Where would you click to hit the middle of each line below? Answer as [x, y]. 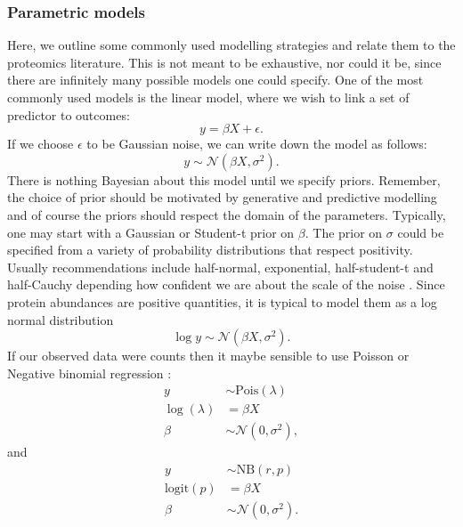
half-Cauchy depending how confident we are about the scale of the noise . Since [226, 284]
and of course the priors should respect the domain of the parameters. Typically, [227, 214]
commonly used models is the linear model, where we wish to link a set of [208, 97]
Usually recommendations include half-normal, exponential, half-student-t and [220, 267]
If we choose [41, 144]
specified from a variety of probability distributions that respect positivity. [210, 250]
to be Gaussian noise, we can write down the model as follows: [257, 144]
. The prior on [344, 232]
